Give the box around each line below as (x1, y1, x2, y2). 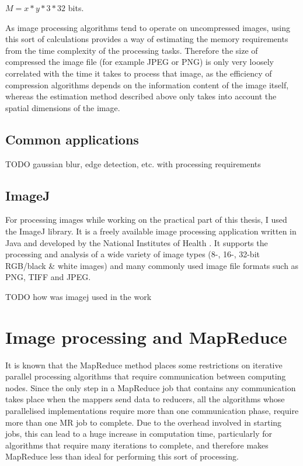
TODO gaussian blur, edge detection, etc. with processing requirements (5, 157, 261, 170)
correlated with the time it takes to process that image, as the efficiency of (5, 67, 272, 79)
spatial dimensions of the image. (5, 101, 120, 113)
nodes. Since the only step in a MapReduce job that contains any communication (5, 381, 296, 393)
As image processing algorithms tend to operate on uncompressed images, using (5, 21, 291, 33)
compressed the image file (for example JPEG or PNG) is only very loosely (5, 56, 274, 68)
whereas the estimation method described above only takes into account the (5, 90, 277, 102)
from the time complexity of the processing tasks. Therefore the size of (5, 44, 258, 56)
